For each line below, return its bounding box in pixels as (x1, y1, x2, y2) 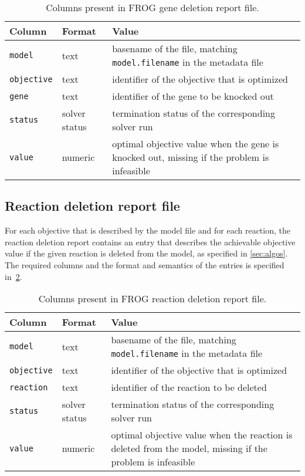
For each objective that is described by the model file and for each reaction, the (5, 224, 290, 237)
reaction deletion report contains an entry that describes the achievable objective (5, 235, 296, 248)
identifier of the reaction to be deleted (111, 380, 267, 394)
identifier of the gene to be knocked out (112, 89, 274, 103)
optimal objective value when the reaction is (111, 428, 293, 442)
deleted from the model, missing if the (111, 441, 267, 455)
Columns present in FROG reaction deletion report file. (38, 292, 267, 306)
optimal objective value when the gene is (112, 137, 279, 150)
